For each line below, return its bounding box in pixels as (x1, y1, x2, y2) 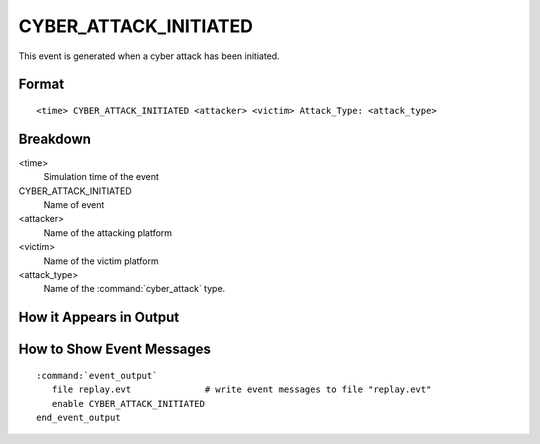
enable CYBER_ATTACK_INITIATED (51, 398, 205, 409)
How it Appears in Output (18, 309, 180, 326)
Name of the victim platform (43, 255, 159, 267)
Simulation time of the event (43, 171, 160, 183)
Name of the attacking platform (43, 226, 173, 239)
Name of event (43, 199, 105, 211)
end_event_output (36, 411, 121, 423)
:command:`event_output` (36, 370, 158, 381)
